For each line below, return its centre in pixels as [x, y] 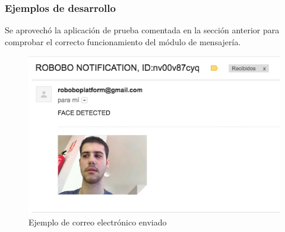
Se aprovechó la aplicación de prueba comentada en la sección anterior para [142, 30]
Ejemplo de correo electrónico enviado [98, 222]
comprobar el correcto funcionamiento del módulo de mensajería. [123, 41]
